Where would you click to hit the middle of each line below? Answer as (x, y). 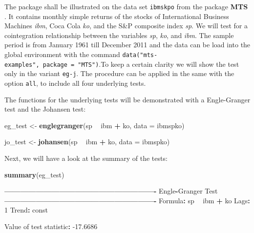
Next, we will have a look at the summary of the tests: (86, 158)
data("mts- (140, 55)
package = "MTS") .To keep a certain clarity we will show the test (141, 64)
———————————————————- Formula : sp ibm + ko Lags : (127, 200)
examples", (22, 65)
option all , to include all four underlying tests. (75, 83)
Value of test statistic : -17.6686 (51, 226)
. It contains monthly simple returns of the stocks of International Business (117, 16)
